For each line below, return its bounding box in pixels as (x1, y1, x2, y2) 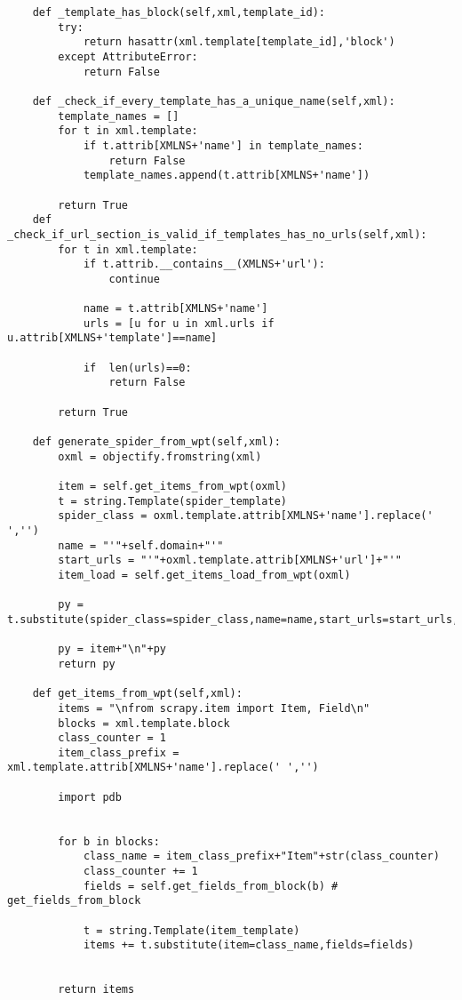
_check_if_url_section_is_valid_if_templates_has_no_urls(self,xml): (7, 228, 427, 241)
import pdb (58, 790, 122, 804)
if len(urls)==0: (83, 361, 192, 374)
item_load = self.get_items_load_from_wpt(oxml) (58, 568, 351, 581)
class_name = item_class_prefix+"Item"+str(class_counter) (83, 850, 440, 863)
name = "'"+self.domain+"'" (58, 539, 224, 552)
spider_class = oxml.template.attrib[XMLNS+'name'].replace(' (58, 509, 434, 523)
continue (108, 272, 160, 285)
